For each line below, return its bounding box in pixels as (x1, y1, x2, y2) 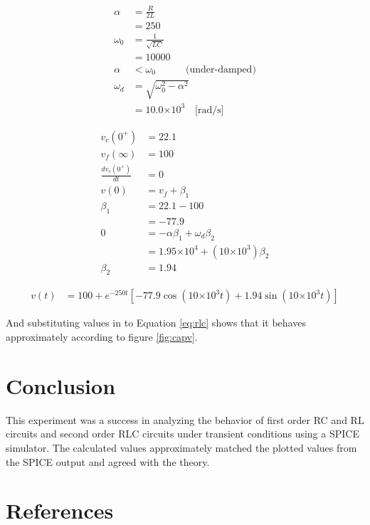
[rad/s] (195, 105, 224, 115)
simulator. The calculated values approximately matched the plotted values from (6, 440, 357, 455)
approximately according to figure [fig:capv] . (6, 329, 198, 344)
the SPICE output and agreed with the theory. (6, 454, 210, 469)
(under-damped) (186, 64, 256, 75)
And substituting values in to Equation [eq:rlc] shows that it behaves (6, 315, 306, 330)
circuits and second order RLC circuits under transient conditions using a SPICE (6, 426, 359, 441)
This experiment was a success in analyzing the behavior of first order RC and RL (6, 412, 364, 427)
